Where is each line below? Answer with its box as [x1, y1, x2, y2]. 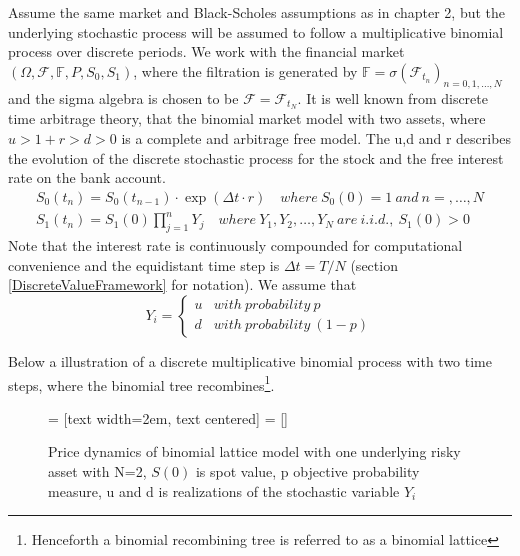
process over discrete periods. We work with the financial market [8, 41, 405, 62]
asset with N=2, [48, 460, 147, 481]
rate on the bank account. [8, 167, 166, 188]
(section [350, 254, 398, 275]
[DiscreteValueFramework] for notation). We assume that [8, 274, 357, 295]
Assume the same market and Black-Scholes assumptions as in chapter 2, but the [8, 2, 506, 22]
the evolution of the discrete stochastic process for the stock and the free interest [8, 147, 504, 168]
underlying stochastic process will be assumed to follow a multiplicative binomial [8, 21, 504, 42]
